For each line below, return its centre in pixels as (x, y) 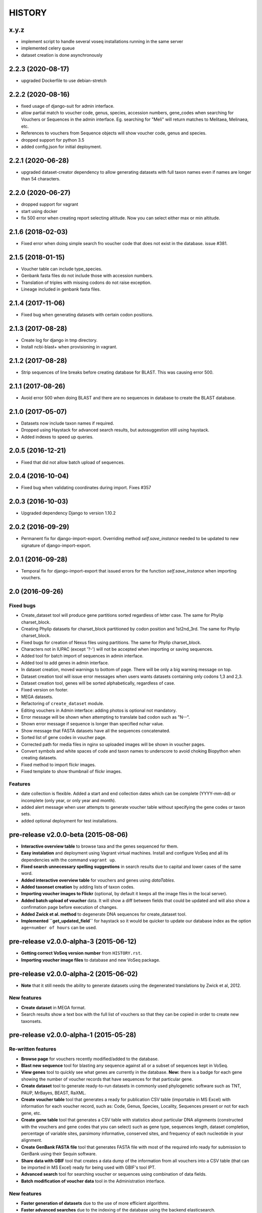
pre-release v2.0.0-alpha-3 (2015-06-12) (73, 942)
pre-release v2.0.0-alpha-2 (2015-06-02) (74, 974)
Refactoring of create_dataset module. (63, 704)
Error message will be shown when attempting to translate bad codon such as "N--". (106, 717)
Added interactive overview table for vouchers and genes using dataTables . (98, 880)
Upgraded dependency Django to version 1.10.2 (68, 513)
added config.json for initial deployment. (61, 147)
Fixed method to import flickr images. (58, 765)
